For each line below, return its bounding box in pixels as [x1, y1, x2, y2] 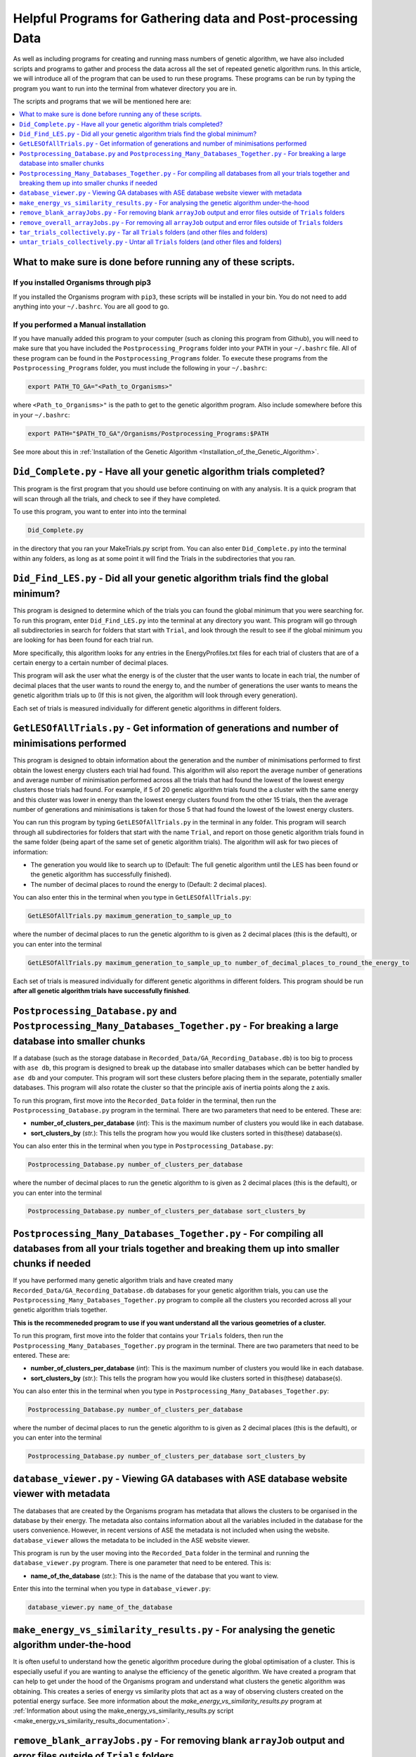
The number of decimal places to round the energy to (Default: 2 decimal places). [30, 880, 267, 888]
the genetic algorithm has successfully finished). [30, 870, 172, 878]
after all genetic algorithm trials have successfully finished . [13, 986, 190, 994]
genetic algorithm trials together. [13, 1306, 108, 1314]
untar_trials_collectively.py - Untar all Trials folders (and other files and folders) [19, 238, 282, 246]
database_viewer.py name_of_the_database [27, 1603, 173, 1612]
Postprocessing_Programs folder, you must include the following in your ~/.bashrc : [13, 364, 267, 372]
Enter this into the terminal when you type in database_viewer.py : [13, 1585, 211, 1593]
